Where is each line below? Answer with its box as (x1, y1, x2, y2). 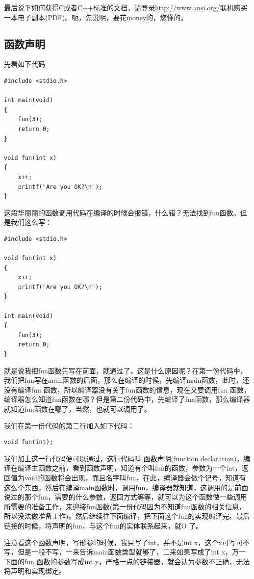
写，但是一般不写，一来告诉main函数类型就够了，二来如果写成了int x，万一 (4, 547, 246, 557)
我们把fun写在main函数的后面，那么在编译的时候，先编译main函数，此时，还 (4, 375, 250, 385)
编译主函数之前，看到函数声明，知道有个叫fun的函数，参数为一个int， (17, 463, 242, 473)
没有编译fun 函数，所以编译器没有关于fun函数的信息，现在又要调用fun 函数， (4, 384, 251, 395)
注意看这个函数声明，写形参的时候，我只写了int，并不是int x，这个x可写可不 (4, 537, 250, 547)
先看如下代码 (4, 59, 45, 69)
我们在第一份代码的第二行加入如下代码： (4, 420, 134, 430)
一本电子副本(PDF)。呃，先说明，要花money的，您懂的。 (4, 12, 188, 22)
